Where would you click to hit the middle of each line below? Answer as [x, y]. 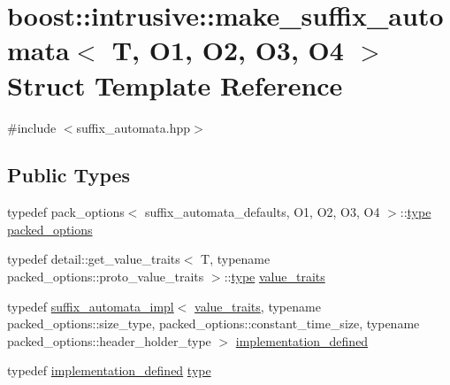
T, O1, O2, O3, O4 [228, 50]
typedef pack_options [66, 212]
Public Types [69, 175]
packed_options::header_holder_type [109, 340]
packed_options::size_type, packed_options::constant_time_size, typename [214, 323]
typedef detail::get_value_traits [94, 259]
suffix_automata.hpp [133, 127]
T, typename [236, 259]
